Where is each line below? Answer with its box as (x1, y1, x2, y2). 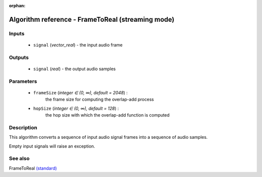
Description (9, 124, 37, 131)
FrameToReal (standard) (9, 165, 57, 171)
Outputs (9, 54, 29, 60)
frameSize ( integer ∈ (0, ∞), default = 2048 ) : (33, 89, 128, 95)
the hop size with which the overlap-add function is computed (45, 112, 170, 118)
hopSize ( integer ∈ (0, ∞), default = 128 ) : (33, 105, 119, 111)
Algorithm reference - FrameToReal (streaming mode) (9, 15, 175, 24)
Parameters (9, 78, 37, 85)
